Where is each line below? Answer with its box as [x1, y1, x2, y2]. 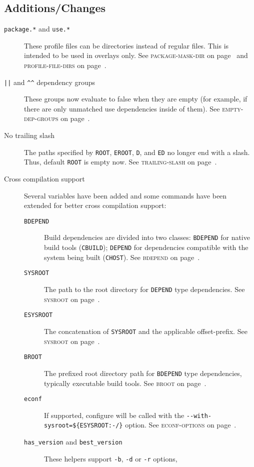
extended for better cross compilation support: [24, 200, 166, 210]
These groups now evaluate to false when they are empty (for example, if [24, 93, 247, 104]
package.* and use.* [4, 23, 70, 34]
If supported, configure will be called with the [44, 409, 184, 420]
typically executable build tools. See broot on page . [44, 377, 206, 388]
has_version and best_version [24, 436, 122, 447]
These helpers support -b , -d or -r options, [44, 453, 177, 463]
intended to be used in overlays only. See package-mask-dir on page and [24, 50, 248, 60]
